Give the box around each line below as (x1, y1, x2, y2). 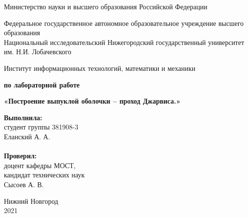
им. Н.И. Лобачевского (4, 46, 71, 57)
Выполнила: (4, 112, 42, 122)
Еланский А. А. (4, 131, 50, 141)
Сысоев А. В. (4, 179, 44, 189)
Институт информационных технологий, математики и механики (4, 63, 196, 73)
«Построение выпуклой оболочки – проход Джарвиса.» (4, 96, 181, 106)
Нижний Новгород (4, 195, 59, 206)
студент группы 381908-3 (4, 122, 79, 132)
